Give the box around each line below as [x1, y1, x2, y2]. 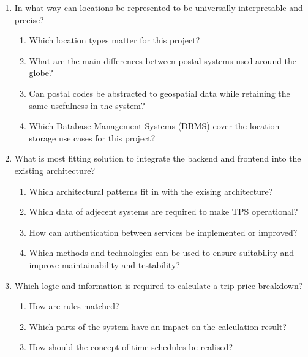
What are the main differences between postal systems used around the [29, 54, 297, 67]
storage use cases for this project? [29, 131, 156, 144]
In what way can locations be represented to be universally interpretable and [14, 1, 303, 13]
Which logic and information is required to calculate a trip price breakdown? [14, 279, 303, 291]
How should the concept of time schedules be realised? [29, 340, 233, 353]
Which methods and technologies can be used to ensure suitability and [29, 246, 295, 259]
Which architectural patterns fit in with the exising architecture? [29, 184, 273, 197]
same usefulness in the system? [29, 99, 145, 111]
